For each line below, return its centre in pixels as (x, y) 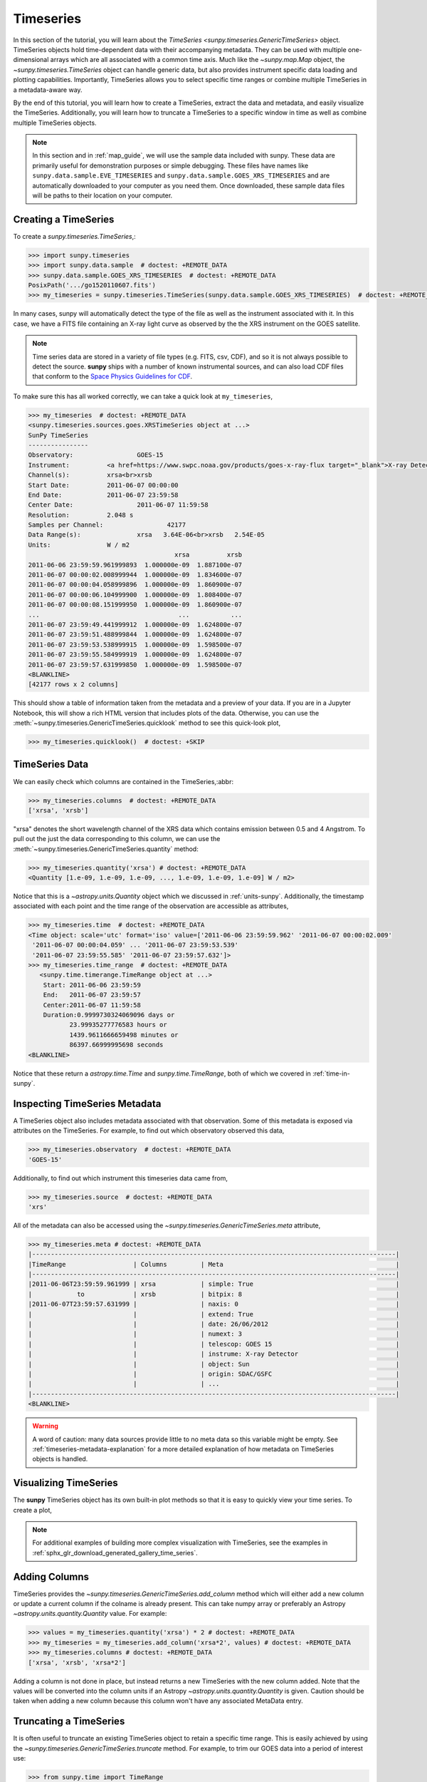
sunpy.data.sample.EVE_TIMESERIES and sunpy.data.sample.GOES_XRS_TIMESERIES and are (181, 175)
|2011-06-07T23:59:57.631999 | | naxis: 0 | (214, 1304)
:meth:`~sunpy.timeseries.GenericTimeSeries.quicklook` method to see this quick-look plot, (147, 723)
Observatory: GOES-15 (96, 455)
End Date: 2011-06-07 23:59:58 (103, 495)
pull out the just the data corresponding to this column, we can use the (117, 839)
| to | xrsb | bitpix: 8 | (214, 1294)
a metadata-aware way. (48, 90)
